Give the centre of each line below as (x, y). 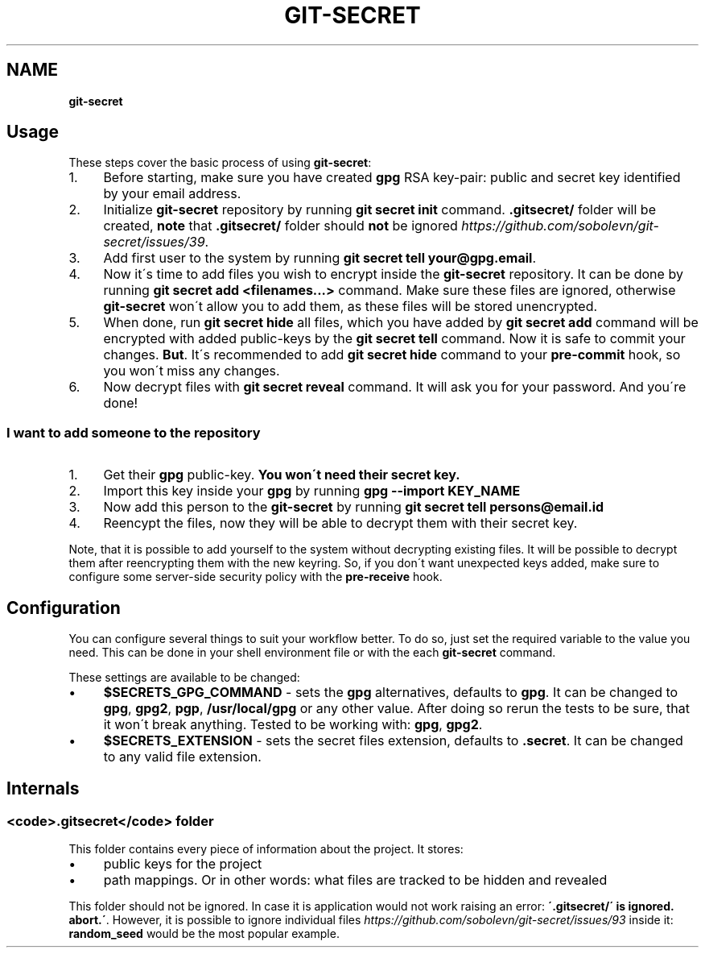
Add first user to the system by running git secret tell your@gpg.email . (320, 258)
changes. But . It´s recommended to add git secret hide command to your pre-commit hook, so (392, 355)
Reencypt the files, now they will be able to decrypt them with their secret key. (340, 523)
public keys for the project (183, 864)
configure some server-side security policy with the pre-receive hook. (256, 577)
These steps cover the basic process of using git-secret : (220, 163)
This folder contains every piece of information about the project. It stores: (266, 849)
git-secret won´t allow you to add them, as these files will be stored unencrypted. (350, 307)
